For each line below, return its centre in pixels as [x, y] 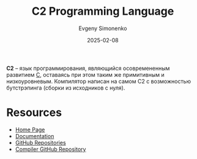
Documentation [35, 136]
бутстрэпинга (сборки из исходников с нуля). [66, 88]
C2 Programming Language [103, 11]
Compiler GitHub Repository [50, 149]
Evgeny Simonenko [103, 28]
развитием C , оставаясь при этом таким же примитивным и [85, 74]
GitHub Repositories [40, 142]
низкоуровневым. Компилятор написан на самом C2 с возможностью [99, 81]
